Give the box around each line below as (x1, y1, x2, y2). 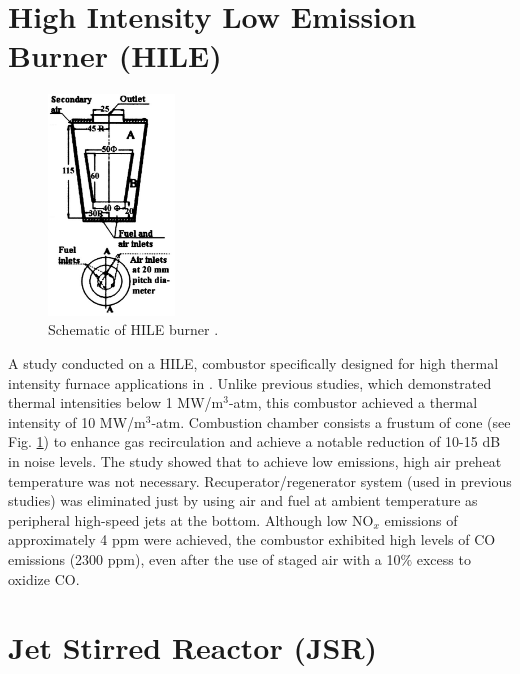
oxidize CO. (8, 568, 80, 589)
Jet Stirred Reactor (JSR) (8, 627, 378, 668)
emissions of (384, 509, 458, 530)
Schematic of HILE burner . (48, 319, 219, 340)
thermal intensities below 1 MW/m (8, 392, 224, 413)
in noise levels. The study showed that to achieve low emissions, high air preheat (8, 451, 502, 472)
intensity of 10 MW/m (8, 411, 146, 432)
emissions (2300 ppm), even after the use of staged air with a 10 (8, 549, 401, 570)
